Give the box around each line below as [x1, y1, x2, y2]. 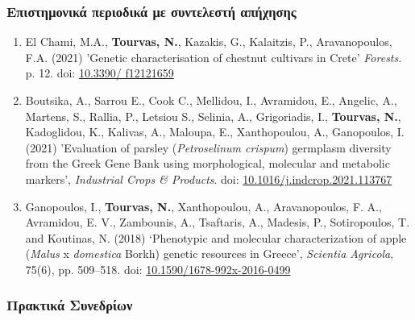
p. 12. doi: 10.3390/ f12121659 [25, 64, 174, 81]
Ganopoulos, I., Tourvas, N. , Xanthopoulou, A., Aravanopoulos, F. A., [25, 197, 382, 214]
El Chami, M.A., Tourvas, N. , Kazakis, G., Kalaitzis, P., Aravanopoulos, [25, 33, 392, 50]
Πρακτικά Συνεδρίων [6, 295, 133, 315]
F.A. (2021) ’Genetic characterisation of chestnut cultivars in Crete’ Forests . [25, 48, 402, 65]
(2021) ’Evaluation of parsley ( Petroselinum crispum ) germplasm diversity [25, 139, 392, 156]
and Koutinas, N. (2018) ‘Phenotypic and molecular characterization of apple [25, 229, 407, 246]
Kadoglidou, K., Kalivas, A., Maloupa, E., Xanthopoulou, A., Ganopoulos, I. [25, 123, 405, 140]
